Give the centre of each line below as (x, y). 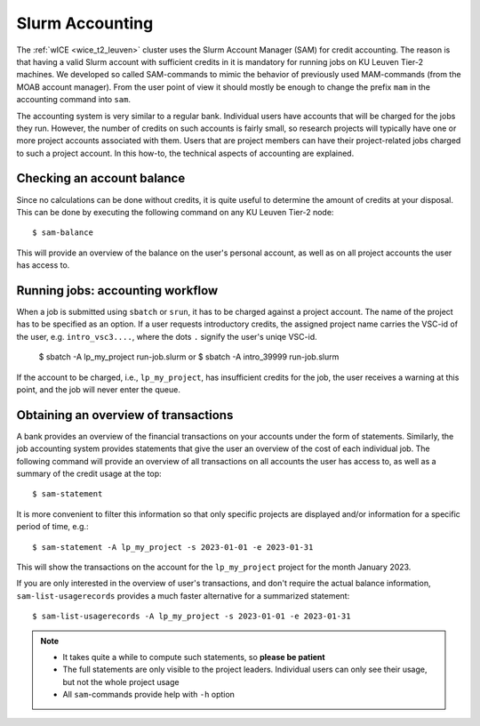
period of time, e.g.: (52, 527)
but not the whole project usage (121, 682)
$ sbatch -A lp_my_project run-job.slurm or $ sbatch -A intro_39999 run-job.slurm (189, 357)
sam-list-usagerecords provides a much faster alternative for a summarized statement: (183, 595)
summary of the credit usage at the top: (89, 474)
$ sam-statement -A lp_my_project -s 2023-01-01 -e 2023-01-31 (173, 547)
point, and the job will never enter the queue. (99, 390)
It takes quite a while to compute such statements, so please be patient (194, 657)
